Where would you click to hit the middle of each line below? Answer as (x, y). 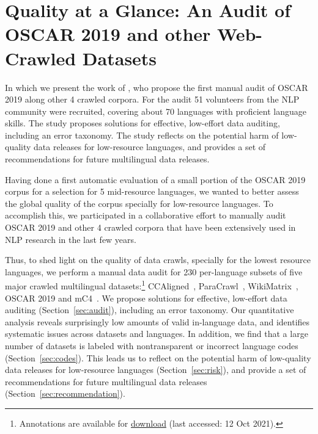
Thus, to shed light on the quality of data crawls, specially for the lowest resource (158, 260)
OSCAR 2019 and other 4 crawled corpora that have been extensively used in (150, 227)
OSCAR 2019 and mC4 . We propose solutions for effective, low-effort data (146, 298)
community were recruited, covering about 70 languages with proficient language (156, 111)
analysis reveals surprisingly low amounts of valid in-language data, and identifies (157, 321)
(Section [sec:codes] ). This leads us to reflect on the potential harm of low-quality (158, 357)
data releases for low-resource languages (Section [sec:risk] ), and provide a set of (156, 370)
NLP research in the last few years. (71, 239)
